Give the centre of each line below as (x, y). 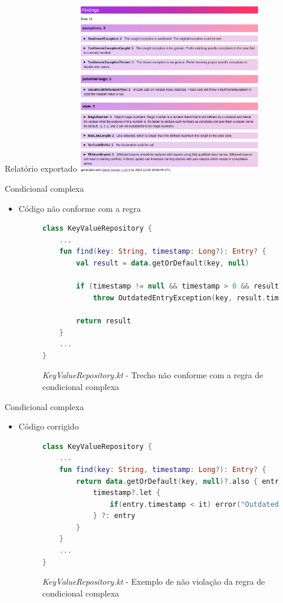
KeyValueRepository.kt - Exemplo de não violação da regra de (154, 581)
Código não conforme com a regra (80, 208)
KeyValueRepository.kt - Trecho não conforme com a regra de (153, 375)
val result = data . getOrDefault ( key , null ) (163, 263)
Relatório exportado (41, 168)
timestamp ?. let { (127, 493)
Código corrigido (49, 426)
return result (104, 321)
